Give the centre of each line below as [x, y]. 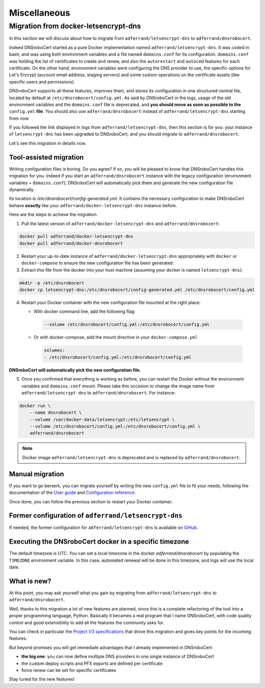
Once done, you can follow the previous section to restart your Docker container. [91, 501]
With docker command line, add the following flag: [85, 311]
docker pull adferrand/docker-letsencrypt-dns [76, 236]
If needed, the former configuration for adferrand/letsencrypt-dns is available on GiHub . [104, 527]
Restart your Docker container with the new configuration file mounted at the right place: [111, 303]
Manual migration [37, 474]
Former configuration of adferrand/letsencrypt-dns [96, 516]
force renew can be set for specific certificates [69, 670]
